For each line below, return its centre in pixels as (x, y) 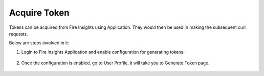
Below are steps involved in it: (39, 43)
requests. (19, 34)
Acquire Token (39, 13)
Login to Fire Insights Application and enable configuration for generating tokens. (103, 52)
